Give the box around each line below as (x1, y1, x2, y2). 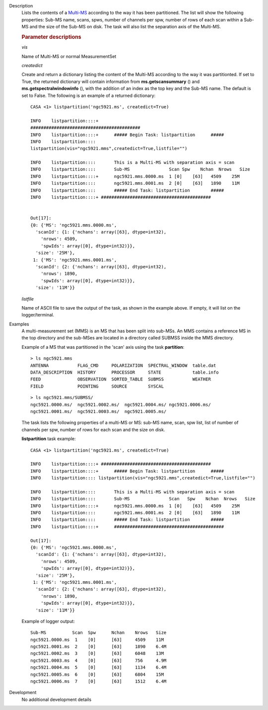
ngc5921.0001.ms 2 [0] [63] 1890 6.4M (30, 644, 167, 649)
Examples (9, 321, 29, 327)
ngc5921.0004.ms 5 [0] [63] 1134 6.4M (30, 665, 167, 670)
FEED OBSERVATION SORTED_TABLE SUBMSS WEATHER (30, 377, 211, 382)
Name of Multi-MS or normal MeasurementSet (21, 53, 117, 59)
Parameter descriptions (21, 33, 81, 40)
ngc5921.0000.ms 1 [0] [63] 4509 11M (30, 636, 164, 642)
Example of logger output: (21, 618, 75, 624)
